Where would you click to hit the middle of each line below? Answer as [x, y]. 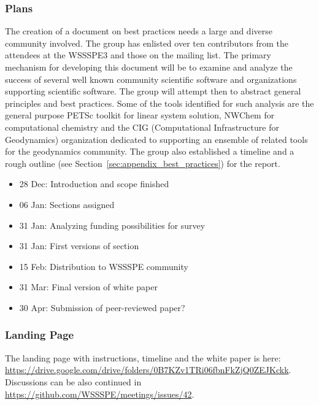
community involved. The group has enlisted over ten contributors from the [147, 43]
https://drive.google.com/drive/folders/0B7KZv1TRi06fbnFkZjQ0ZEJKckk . [148, 370]
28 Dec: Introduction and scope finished [94, 184]
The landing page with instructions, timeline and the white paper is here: [143, 357]
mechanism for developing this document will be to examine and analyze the [149, 67]
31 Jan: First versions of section [79, 246]
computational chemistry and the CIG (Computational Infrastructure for [142, 127]
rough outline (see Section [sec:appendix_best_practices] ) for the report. [143, 163]
